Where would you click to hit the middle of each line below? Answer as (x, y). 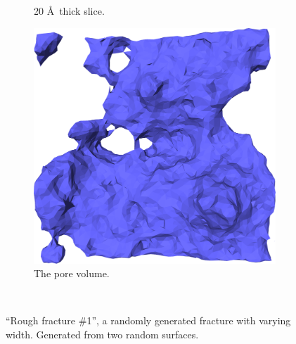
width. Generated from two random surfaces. (102, 335)
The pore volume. (72, 273)
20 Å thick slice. (69, 11)
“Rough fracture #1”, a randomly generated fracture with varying (148, 320)
